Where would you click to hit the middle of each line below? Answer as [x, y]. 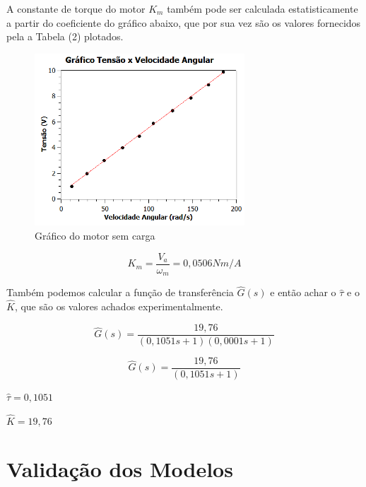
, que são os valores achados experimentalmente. [119, 306]
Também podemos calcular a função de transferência [120, 292]
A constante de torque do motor [76, 8]
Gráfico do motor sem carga [95, 236]
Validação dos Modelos [120, 469]
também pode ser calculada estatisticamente [262, 8]
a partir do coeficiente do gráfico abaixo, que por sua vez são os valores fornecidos [184, 22]
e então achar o [303, 292]
